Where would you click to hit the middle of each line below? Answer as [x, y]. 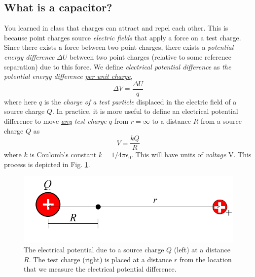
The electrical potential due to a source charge [94, 249]
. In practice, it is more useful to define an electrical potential [145, 111]
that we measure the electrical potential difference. [100, 269]
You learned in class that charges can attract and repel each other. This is [116, 28]
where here [20, 101]
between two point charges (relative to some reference [150, 56]
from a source [221, 121]
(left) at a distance [202, 249]
